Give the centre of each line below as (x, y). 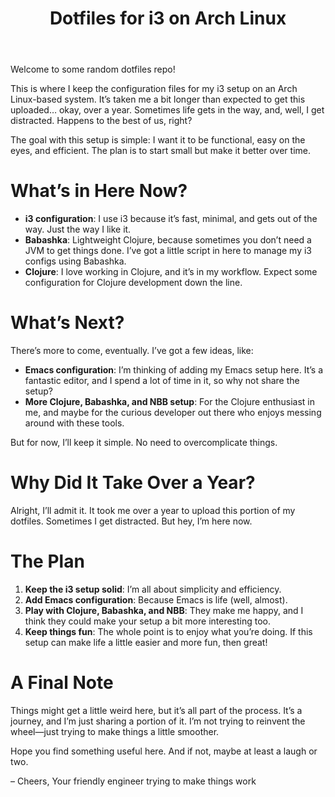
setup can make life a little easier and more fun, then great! (146, 642)
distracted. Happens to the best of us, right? (101, 121)
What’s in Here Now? (99, 191)
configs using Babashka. (75, 261)
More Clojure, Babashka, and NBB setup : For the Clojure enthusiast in (169, 402)
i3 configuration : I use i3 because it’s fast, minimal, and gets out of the (171, 219)
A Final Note (62, 683)
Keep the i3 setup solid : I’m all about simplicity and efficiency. (153, 589)
